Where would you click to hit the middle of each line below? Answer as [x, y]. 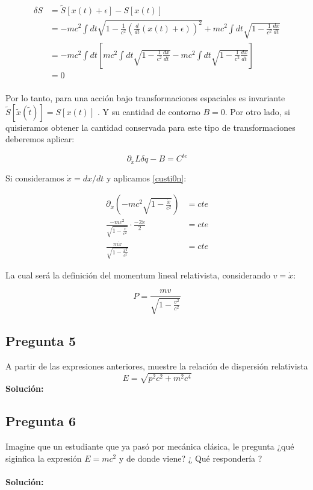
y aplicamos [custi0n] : [147, 177]
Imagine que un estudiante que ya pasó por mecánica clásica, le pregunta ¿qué [150, 446]
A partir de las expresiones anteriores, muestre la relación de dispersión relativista [157, 366]
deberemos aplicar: [40, 139]
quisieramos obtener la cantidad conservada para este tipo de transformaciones [150, 127]
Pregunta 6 [41, 421]
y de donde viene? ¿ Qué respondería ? [191, 458]
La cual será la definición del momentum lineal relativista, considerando [138, 275]
